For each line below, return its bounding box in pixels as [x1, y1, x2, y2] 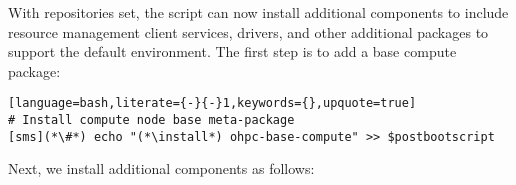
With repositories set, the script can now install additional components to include [8, 2, 509, 22]
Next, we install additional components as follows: [8, 158, 315, 179]
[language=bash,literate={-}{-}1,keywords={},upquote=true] [8, 96, 417, 111]
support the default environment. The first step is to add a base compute [8, 41, 457, 62]
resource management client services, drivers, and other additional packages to [8, 21, 489, 42]
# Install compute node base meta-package [8, 113, 295, 128]
